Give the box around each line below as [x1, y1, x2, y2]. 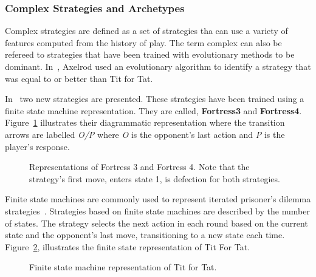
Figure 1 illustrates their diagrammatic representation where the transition [5, 116, 285, 129]
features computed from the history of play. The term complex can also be [5, 36, 282, 49]
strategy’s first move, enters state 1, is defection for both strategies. [29, 172, 280, 185]
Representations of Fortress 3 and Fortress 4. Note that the [29, 160, 250, 173]
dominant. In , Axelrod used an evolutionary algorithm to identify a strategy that [5, 60, 311, 72]
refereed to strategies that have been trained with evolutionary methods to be [5, 48, 295, 61]
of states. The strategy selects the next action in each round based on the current [5, 216, 308, 229]
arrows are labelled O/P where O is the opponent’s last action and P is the [5, 128, 285, 140]
